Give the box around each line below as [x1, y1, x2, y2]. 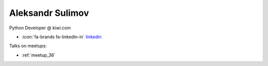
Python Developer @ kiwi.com [9, 25, 71, 31]
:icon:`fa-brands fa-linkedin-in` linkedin [21, 34, 102, 40]
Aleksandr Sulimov [9, 7, 89, 18]
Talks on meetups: [9, 43, 47, 49]
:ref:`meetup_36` [21, 52, 56, 58]
